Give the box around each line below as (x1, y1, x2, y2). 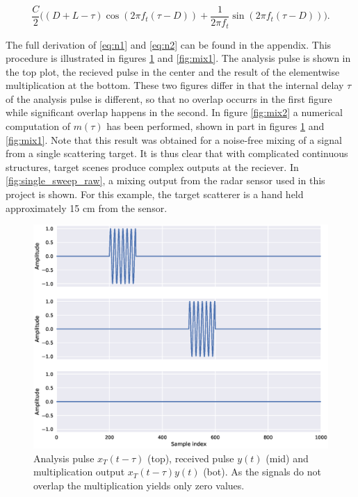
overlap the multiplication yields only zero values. (33, 478, 245, 492)
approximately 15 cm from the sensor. (6, 200, 168, 215)
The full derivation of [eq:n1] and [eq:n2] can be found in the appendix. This (6, 37, 332, 51)
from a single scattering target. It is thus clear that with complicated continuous (6, 146, 348, 161)
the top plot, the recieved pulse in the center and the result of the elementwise (6, 64, 340, 79)
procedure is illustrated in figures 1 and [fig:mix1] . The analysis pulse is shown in (6, 51, 351, 65)
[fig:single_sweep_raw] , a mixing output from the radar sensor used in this (6, 173, 325, 188)
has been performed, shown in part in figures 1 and (106, 119, 325, 133)
